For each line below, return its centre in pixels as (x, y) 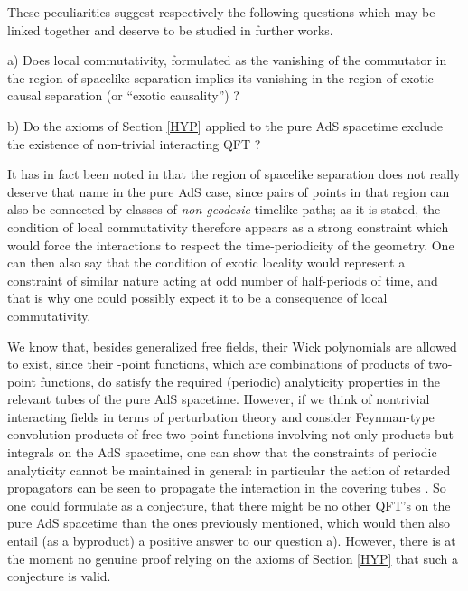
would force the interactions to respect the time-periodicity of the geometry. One (231, 244)
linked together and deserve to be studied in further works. (170, 29)
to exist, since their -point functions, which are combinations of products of (216, 364)
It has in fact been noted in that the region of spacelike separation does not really (234, 174)
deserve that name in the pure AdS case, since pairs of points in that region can (229, 191)
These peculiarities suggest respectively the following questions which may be (221, 12)
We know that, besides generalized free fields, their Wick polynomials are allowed (232, 346)
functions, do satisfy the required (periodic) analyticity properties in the (240, 381)
